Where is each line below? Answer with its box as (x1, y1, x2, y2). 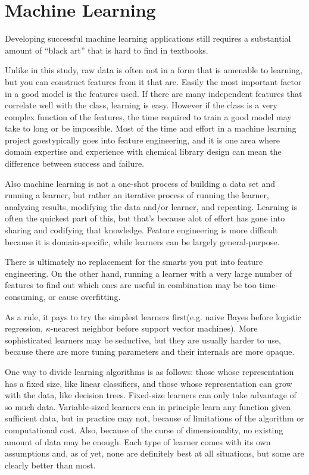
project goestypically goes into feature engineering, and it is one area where (5, 133, 280, 146)
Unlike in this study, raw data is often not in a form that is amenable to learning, (5, 64, 302, 76)
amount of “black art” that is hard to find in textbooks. (5, 43, 208, 56)
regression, (5, 322, 43, 335)
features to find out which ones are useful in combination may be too (5, 279, 257, 291)
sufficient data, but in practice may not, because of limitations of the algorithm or (5, 412, 304, 424)
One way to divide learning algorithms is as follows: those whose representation (5, 365, 294, 377)
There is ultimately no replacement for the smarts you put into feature (5, 255, 263, 268)
